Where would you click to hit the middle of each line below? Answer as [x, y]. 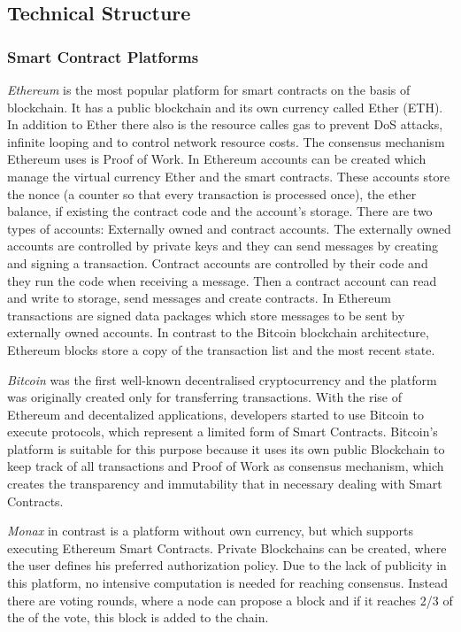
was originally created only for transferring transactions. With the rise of [205, 397]
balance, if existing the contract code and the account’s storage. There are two [220, 211]
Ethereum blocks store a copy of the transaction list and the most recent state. [221, 349]
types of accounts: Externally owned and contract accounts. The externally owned [229, 228]
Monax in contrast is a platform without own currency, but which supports [211, 531]
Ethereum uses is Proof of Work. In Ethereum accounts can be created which [217, 159]
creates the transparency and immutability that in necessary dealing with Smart [225, 484]
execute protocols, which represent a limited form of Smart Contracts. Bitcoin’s [223, 432]
